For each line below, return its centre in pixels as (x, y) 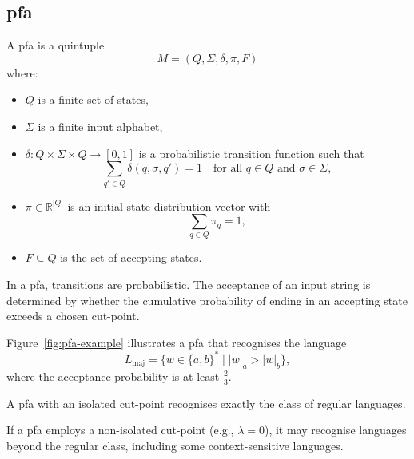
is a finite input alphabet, (100, 126)
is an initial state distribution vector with (169, 206)
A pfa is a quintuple (56, 45)
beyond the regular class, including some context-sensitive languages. (175, 445)
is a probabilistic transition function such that (251, 153)
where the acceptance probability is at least (113, 376)
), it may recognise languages (335, 430)
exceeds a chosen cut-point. (73, 316)
